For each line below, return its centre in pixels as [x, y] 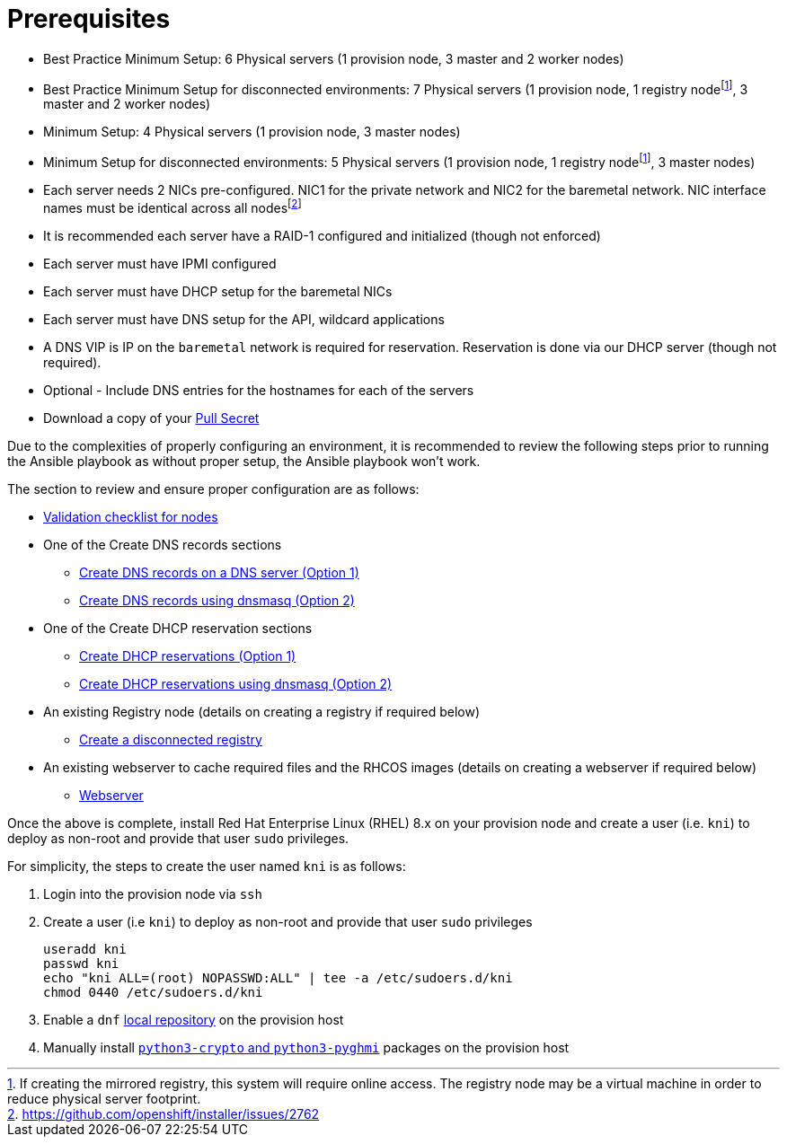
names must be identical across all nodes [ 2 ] [172, 207]
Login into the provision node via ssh [153, 893]
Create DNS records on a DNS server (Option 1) [219, 572]
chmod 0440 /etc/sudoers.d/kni [153, 992]
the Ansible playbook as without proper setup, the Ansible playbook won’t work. [244, 461]
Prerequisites [89, 19]
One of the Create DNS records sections [163, 544]
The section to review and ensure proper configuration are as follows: [213, 488]
